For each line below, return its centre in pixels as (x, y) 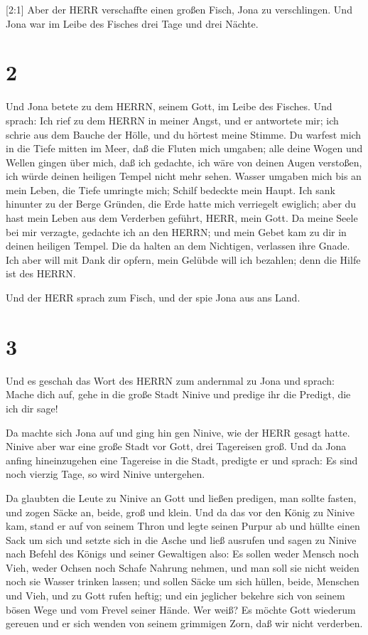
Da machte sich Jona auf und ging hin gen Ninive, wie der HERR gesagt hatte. (178, 432)
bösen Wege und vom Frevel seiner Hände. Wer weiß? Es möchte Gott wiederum (181, 609)
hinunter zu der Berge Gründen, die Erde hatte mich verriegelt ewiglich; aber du (181, 204)
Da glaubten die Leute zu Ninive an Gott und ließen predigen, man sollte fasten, (181, 497)
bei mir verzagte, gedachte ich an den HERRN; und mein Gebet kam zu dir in (176, 231)
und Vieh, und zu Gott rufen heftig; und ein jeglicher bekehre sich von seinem (175, 596)
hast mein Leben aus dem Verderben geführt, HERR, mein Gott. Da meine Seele (182, 218)
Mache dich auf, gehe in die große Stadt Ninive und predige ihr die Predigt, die (178, 394)
